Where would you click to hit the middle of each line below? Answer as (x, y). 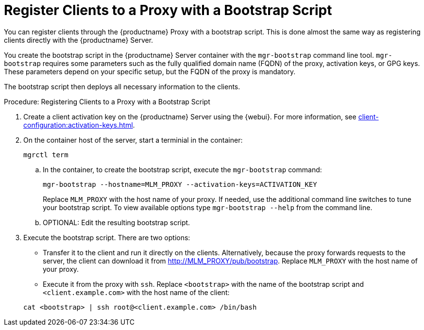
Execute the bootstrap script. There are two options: (107, 237)
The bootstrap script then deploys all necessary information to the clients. (122, 86)
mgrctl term (46, 155)
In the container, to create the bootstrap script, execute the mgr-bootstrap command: (182, 169)
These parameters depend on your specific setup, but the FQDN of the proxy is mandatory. (150, 71)
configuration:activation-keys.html (78, 125)
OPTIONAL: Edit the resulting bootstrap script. (117, 222)
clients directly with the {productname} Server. (79, 40)
